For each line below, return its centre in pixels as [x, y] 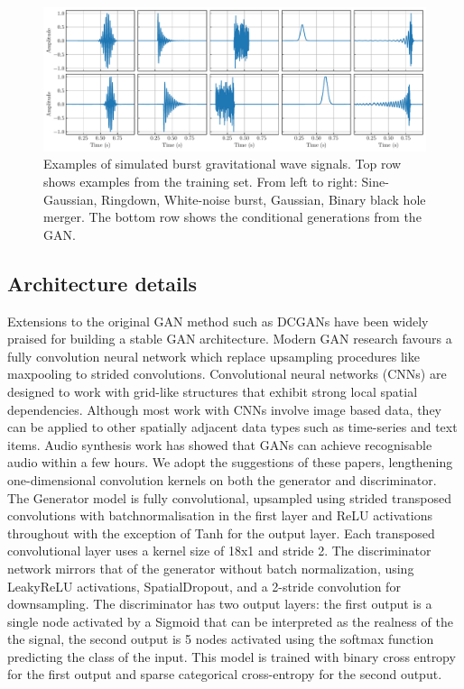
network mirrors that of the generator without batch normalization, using [211, 568]
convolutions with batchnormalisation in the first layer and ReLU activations [220, 515]
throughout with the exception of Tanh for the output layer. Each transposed [221, 533]
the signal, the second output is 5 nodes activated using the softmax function [221, 639]
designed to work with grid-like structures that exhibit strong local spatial [213, 391]
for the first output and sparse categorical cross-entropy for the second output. [225, 674]
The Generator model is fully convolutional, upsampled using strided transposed [229, 497]
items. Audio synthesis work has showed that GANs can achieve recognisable [220, 444]
